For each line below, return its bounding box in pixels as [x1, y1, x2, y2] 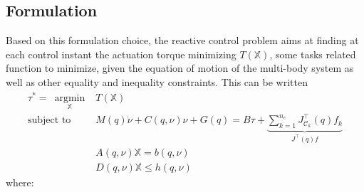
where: [6, 175, 34, 190]
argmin [54, 92, 85, 103]
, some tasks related [269, 46, 356, 61]
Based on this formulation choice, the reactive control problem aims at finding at [6, 33, 359, 48]
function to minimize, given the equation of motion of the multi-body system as [6, 60, 354, 75]
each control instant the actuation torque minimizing [6, 46, 236, 61]
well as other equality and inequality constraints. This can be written [6, 74, 308, 89]
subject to [28, 115, 71, 126]
